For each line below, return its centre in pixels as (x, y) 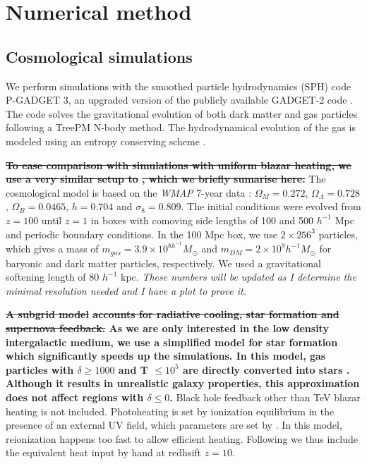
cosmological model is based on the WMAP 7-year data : (129, 192)
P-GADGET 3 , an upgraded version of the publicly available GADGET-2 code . (179, 100)
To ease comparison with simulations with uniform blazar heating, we (179, 165)
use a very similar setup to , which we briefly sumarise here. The (166, 179)
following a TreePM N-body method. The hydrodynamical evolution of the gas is (181, 127)
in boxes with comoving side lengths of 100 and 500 (202, 220)
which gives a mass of (52, 249)
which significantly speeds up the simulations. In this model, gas (166, 356)
